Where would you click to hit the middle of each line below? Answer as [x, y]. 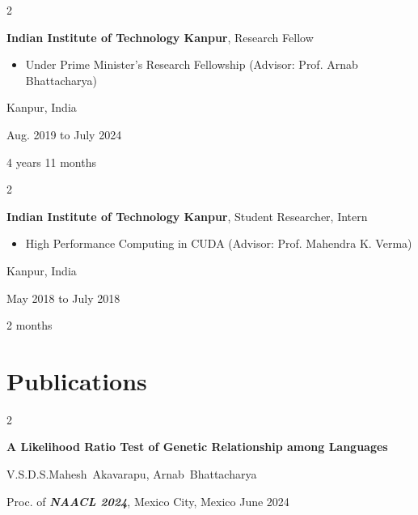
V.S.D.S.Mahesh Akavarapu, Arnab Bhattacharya [132, 474]
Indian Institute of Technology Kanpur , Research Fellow [160, 37]
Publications [77, 380]
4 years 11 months [52, 162]
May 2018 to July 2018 [63, 298]
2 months [30, 325]
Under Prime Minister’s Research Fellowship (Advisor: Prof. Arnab [192, 64]
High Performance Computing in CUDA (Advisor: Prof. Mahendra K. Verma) [219, 243]
